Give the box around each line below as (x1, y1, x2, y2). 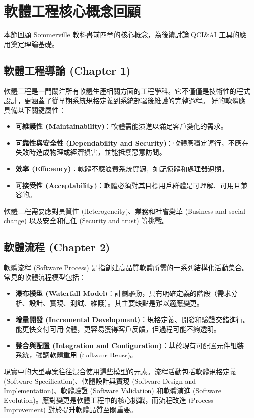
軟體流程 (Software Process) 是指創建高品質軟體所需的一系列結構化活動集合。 (4, 262, 249, 272)
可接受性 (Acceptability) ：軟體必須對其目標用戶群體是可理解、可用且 (15, 180, 241, 190)
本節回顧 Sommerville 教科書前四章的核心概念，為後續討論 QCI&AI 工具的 (4, 29, 240, 40)
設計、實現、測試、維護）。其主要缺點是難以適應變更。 (29, 298, 204, 308)
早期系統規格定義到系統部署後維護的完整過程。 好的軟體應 (58, 95, 246, 105)
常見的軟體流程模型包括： (4, 272, 86, 282)
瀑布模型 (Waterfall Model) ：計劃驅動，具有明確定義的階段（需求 (15, 288, 231, 298)
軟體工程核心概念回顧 (4, 1, 141, 21)
